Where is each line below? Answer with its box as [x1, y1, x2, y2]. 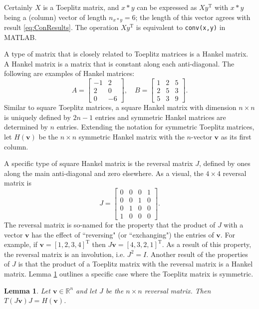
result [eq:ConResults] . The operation [4, 22, 119, 32]
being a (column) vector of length [4, 11, 107, 22]
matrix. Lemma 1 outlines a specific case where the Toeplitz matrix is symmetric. [4, 268, 254, 279]
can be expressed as [137, 2, 197, 12]
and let [76, 285, 97, 295]
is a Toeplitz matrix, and [43, 2, 119, 12]
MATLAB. [4, 31, 37, 42]
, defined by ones [199, 158, 251, 168]
